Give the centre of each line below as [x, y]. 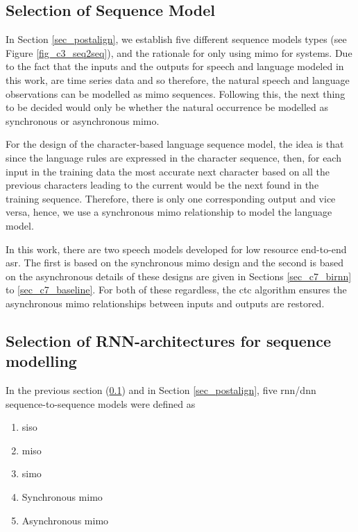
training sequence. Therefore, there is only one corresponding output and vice [171, 198]
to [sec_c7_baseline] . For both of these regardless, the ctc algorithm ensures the [176, 290]
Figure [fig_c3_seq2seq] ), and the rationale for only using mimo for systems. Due [179, 52]
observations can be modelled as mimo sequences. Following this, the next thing [176, 93]
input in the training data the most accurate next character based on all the [168, 171]
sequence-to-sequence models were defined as [101, 403]
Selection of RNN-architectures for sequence [169, 340]
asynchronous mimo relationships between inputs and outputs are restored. [165, 303]
